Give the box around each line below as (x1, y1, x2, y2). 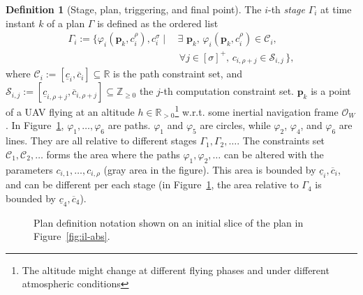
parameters (6, 162, 53, 176)
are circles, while (200, 118, 271, 133)
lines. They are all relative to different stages (6, 133, 197, 148)
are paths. (108, 118, 151, 133)
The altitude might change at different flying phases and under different (22, 262, 329, 277)
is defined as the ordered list (97, 15, 218, 30)
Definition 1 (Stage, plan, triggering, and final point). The (6, 2, 262, 16)
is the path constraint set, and (112, 66, 242, 81)
